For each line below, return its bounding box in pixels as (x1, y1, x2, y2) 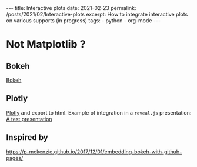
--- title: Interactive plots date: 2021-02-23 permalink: (6, 5, 136, 11)
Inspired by (6, 132, 48, 142)
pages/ (6, 154, 24, 161)
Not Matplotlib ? (6, 38, 86, 51)
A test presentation (6, 115, 52, 122)
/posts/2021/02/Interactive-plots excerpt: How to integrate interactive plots (6, 11, 188, 18)
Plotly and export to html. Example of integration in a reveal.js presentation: (6, 109, 192, 116)
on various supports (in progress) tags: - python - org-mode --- (6, 17, 161, 24)
